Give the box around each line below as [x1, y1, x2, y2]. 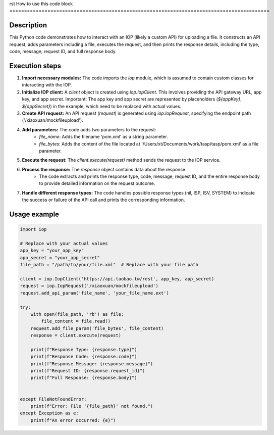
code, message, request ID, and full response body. [9, 49, 117, 55]
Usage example [9, 210, 60, 219]
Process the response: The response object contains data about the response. [22, 166, 187, 172]
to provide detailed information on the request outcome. [39, 180, 155, 186]
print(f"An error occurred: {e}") [30, 417, 116, 423]
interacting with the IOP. [22, 82, 72, 88]
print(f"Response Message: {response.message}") [30, 361, 153, 366]
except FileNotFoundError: [20, 396, 87, 402]
